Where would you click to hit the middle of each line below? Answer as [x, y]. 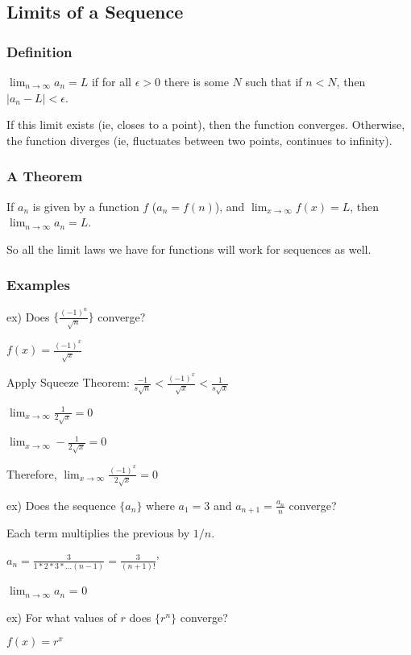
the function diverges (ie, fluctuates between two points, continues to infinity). [199, 140]
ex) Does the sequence [61, 505]
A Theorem [45, 176]
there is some [196, 81]
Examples [38, 285]
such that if [274, 81]
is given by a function [86, 206]
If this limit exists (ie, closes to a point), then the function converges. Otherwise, [206, 124]
